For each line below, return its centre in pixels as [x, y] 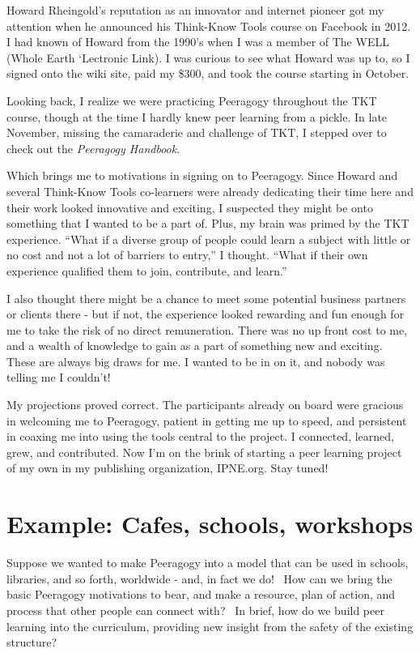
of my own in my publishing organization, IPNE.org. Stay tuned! [168, 468]
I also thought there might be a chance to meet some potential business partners [206, 298]
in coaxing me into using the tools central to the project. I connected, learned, [200, 436]
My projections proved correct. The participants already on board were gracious [205, 405]
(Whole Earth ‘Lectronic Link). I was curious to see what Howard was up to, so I [208, 57]
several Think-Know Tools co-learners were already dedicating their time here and [210, 191]
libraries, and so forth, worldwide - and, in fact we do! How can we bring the [199, 578]
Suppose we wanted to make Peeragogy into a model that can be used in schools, [208, 563]
